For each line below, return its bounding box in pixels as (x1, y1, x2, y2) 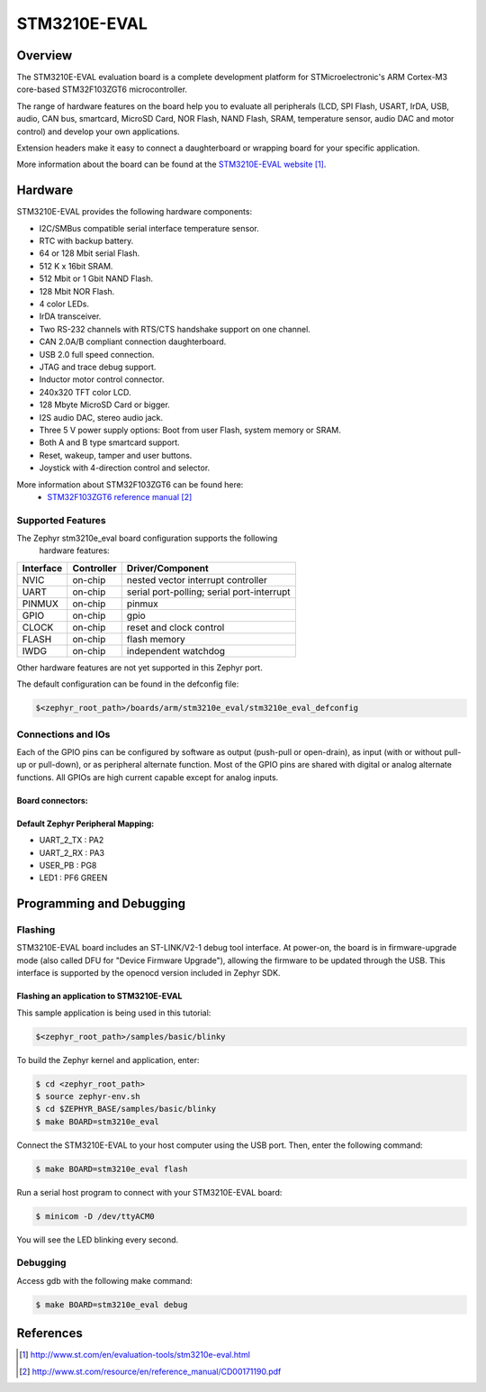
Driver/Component (126, 561, 209, 574)
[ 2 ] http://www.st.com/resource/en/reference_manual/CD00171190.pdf (19, 1366, 282, 1377)
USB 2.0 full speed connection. (39, 349, 155, 359)
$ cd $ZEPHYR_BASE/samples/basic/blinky (35, 1104, 216, 1115)
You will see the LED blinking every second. (16, 1234, 179, 1245)
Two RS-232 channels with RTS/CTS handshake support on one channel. (39, 323, 310, 334)
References (16, 1325, 83, 1342)
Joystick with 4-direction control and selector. (39, 462, 211, 473)
